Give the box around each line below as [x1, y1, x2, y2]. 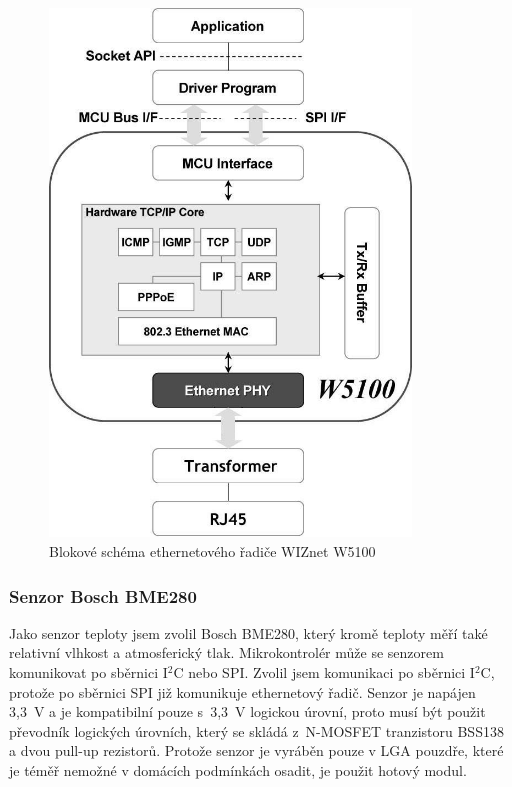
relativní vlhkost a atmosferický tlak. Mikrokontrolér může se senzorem [9, 642, 444, 663]
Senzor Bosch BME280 [9, 583, 197, 608]
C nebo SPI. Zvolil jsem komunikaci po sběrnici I [173, 661, 475, 682]
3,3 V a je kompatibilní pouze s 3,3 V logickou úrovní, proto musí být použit [9, 701, 486, 722]
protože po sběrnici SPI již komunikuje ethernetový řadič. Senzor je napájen [9, 681, 476, 702]
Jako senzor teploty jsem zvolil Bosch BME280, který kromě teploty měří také [9, 622, 488, 643]
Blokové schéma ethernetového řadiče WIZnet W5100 [49, 540, 376, 561]
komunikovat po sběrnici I [9, 661, 168, 682]
